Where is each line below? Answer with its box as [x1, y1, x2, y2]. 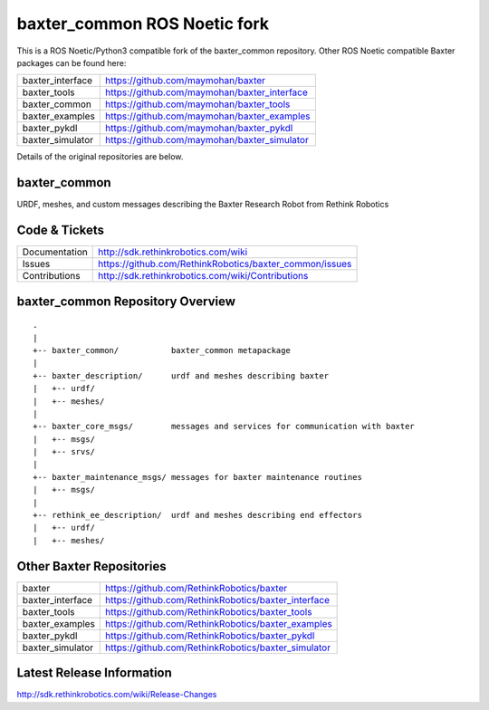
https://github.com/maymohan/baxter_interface [105, 86, 308, 99]
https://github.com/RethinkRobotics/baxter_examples [105, 617, 332, 629]
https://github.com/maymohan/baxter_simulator [105, 134, 310, 147]
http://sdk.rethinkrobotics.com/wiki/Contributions [98, 270, 309, 283]
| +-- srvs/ [33, 446, 95, 457]
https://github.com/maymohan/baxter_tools [105, 98, 291, 110]
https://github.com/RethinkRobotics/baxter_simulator [105, 641, 331, 654]
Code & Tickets [16, 223, 104, 238]
